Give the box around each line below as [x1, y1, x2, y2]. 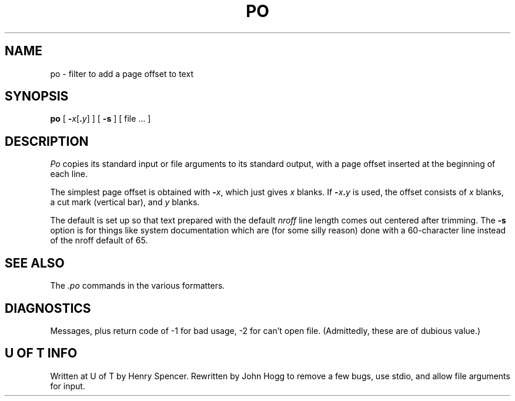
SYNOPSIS [5, 89, 69, 104]
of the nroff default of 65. [50, 235, 148, 246]
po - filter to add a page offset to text [50, 68, 193, 79]
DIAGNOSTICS [5, 300, 91, 316]
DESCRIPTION [5, 133, 89, 149]
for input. [50, 380, 85, 391]
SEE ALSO [5, 255, 65, 270]
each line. [50, 169, 88, 179]
